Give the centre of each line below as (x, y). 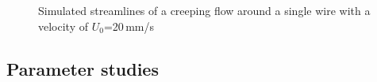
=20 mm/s (129, 26)
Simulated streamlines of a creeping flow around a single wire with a (204, 10)
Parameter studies (83, 68)
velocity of (63, 26)
